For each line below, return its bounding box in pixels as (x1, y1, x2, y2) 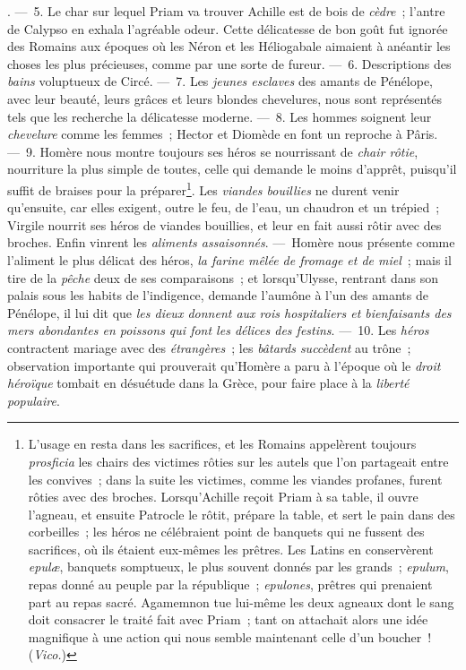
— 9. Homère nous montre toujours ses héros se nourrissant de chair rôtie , (7, 142, 419, 160)
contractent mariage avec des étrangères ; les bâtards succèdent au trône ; (7, 338, 411, 356)
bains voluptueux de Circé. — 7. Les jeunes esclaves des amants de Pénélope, (7, 72, 434, 90)
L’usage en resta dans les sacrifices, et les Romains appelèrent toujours (28, 434, 417, 453)
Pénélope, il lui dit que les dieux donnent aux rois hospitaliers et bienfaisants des (7, 303, 452, 322)
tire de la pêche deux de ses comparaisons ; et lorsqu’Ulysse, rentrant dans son (7, 268, 439, 287)
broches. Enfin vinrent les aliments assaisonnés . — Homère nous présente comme (7, 233, 455, 252)
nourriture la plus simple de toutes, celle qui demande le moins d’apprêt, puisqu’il (7, 159, 457, 178)
